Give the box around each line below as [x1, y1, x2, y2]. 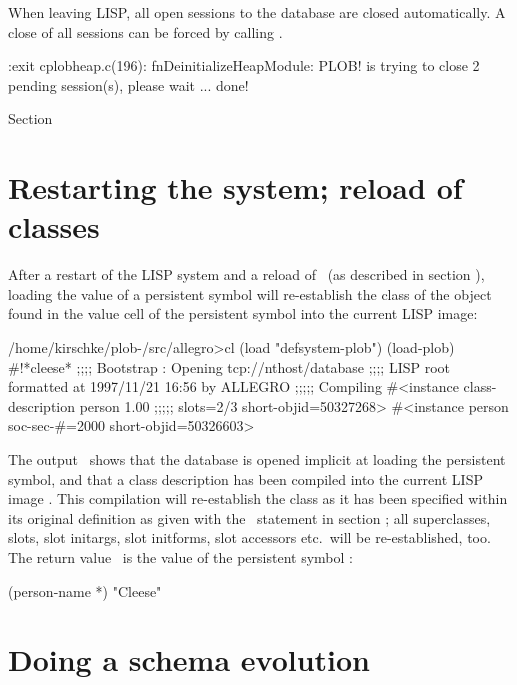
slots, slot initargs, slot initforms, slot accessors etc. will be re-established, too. [8, 527, 491, 548]
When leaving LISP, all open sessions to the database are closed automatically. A [8, 2, 506, 22]
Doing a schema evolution [8, 639, 371, 680]
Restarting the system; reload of [8, 167, 463, 208]
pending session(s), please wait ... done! [8, 74, 249, 95]
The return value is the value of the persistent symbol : [8, 547, 353, 567]
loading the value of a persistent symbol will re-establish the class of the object [8, 283, 492, 304]
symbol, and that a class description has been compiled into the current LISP [8, 468, 483, 489]
